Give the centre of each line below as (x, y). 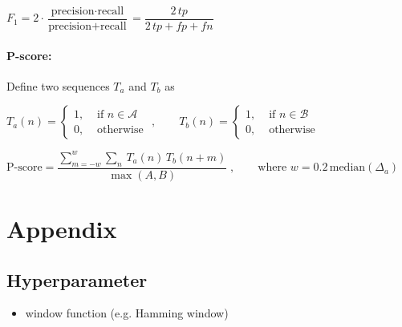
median (347, 168)
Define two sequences (58, 85)
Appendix (62, 228)
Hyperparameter (77, 279)
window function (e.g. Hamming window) (127, 313)
